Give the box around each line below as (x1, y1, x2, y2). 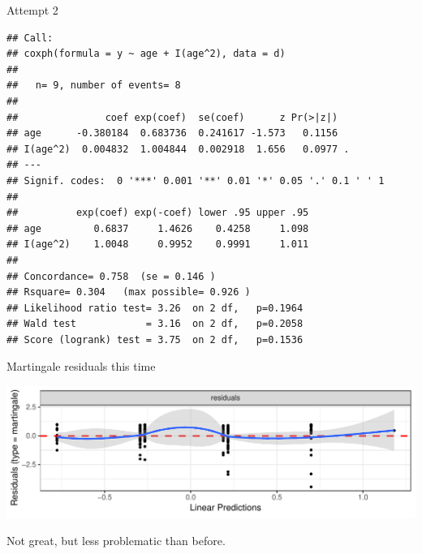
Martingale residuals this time (6, 358, 156, 375)
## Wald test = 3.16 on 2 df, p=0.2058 (6, 318, 304, 330)
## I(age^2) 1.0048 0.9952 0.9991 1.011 (6, 238, 309, 251)
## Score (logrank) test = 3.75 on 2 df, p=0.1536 (6, 333, 304, 346)
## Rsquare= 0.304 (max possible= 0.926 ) (6, 286, 251, 298)
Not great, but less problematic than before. (6, 531, 226, 548)
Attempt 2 (6, 2, 58, 18)
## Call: (6, 32, 54, 44)
